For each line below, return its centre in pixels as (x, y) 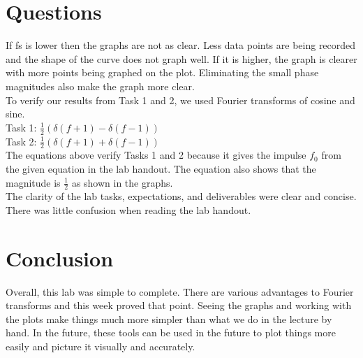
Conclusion (60, 258)
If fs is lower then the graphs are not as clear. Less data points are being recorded (181, 45)
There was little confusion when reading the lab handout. (128, 209)
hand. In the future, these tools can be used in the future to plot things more (171, 332)
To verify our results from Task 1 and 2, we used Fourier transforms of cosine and (180, 100)
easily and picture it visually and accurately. (101, 346)
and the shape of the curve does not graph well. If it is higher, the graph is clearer (181, 58)
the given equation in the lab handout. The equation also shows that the (161, 168)
